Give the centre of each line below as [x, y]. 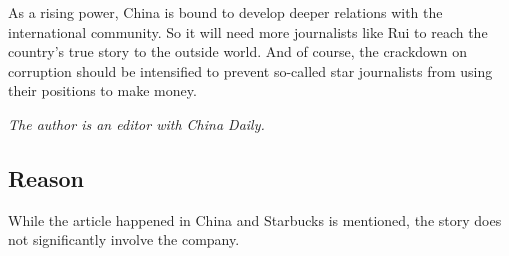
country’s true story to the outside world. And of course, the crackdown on [238, 51]
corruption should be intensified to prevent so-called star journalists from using [250, 70]
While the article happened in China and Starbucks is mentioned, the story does [255, 219]
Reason [46, 177]
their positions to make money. [102, 90]
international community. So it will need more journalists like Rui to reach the [248, 31]
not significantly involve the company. [124, 239]
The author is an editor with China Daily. [136, 123]
